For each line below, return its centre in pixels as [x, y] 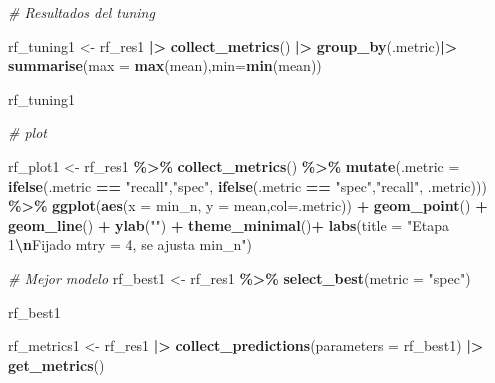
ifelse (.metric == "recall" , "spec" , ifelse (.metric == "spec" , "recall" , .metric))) [247, 185]
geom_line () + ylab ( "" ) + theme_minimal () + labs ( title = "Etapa [228, 224]
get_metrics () [56, 364]
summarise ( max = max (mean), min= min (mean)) [165, 65]
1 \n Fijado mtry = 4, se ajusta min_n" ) [130, 244]
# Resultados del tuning [81, 12]
